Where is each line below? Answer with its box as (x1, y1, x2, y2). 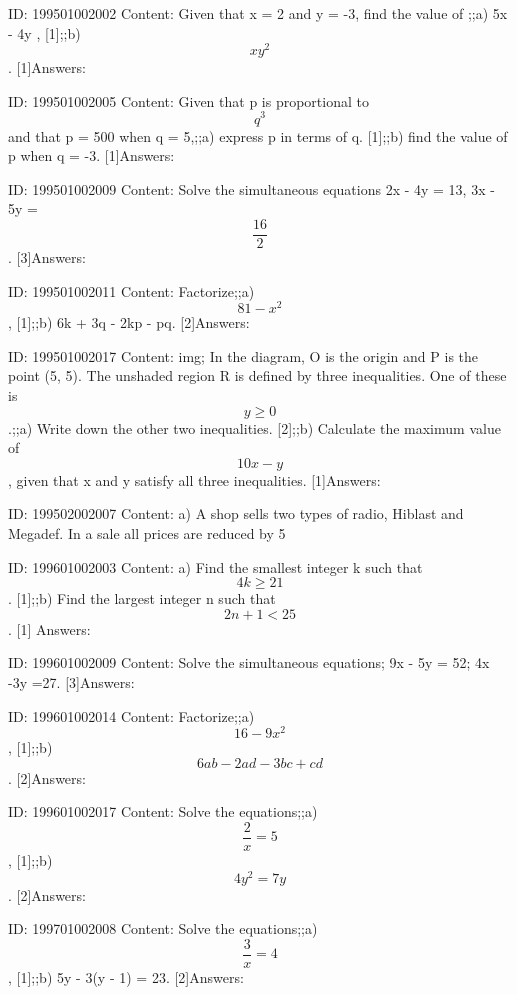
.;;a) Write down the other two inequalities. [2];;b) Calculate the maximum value (8, 417, 501, 438)
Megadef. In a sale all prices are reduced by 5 (8, 522, 286, 543)
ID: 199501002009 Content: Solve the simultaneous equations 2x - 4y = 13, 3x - (8, 178, 495, 199)
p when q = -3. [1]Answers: (8, 145, 175, 166)
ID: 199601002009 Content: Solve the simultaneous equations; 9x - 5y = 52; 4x (8, 652, 490, 673)
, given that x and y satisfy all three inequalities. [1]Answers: (8, 469, 381, 490)
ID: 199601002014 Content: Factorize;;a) (8, 705, 255, 726)
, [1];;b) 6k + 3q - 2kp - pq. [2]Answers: (8, 312, 250, 333)
